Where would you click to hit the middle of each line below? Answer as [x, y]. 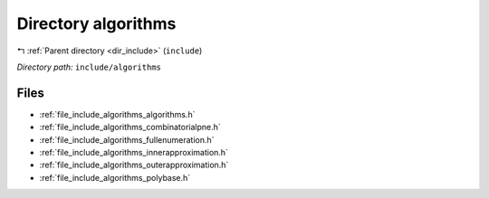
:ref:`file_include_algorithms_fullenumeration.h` [127, 139]
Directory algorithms [96, 24]
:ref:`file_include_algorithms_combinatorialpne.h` [130, 127]
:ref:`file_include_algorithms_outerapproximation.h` [134, 165]
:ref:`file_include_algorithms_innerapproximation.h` [134, 153]
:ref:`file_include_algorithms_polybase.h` [115, 177]
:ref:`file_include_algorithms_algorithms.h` [117, 114]
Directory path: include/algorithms [89, 67]
